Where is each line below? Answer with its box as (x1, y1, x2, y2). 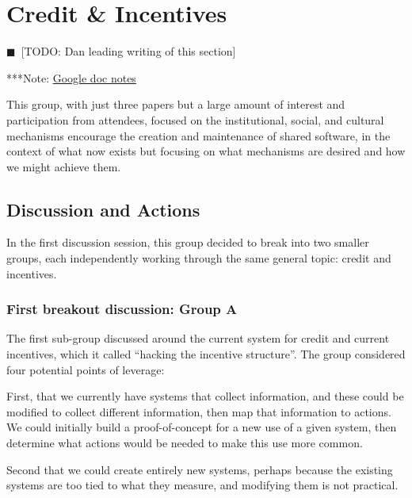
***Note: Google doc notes (6, 69, 136, 86)
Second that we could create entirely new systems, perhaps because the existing (6, 461, 393, 477)
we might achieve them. (6, 158, 121, 174)
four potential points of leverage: (6, 361, 165, 377)
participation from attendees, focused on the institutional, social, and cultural (6, 111, 384, 128)
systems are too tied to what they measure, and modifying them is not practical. (6, 477, 399, 493)
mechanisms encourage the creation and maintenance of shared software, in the (6, 127, 391, 144)
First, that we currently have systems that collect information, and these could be (6, 388, 404, 404)
